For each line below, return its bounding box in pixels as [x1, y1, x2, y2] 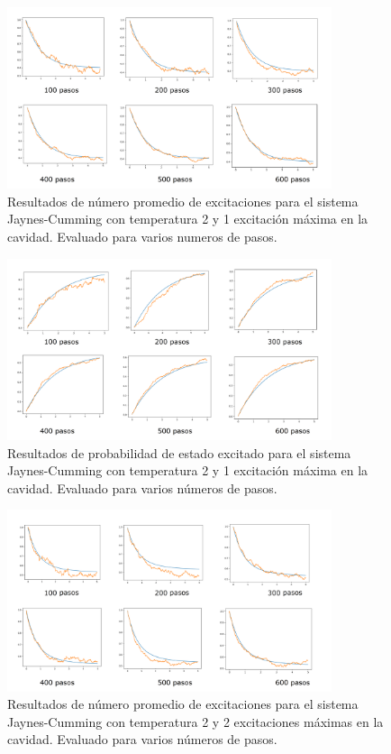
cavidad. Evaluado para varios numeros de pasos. [7, 227, 277, 246]
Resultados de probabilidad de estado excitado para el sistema [7, 443, 351, 462]
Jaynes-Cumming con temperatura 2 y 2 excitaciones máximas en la [7, 712, 384, 731]
